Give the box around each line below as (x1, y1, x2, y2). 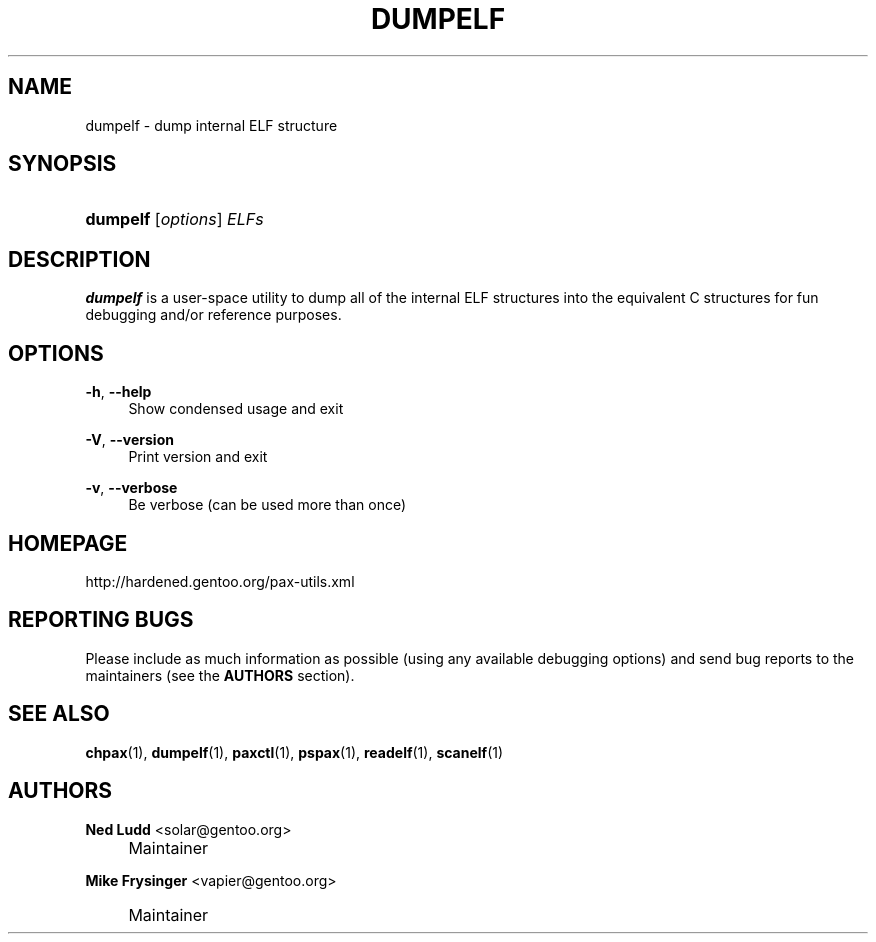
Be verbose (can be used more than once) (128, 496, 407, 514)
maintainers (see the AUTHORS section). (85, 666, 355, 684)
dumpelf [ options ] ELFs (85, 209, 264, 230)
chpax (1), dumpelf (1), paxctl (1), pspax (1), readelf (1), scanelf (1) (85, 743, 504, 761)
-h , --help (85, 383, 152, 401)
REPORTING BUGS (8, 607, 194, 633)
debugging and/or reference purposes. (85, 306, 342, 324)
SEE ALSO (8, 701, 110, 727)
